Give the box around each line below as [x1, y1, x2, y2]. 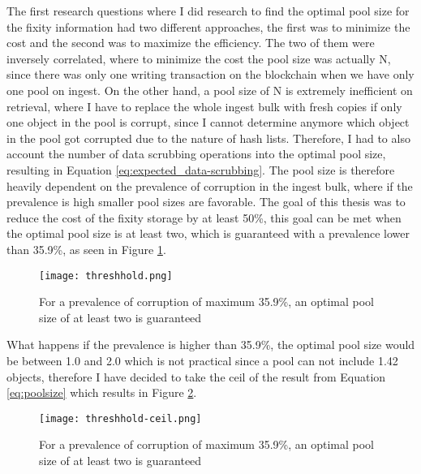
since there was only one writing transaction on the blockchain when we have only [6, 66, 415, 83]
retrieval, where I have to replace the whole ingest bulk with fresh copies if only [6, 97, 402, 114]
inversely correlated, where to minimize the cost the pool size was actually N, [6, 50, 391, 67]
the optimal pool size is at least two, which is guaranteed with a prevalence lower [6, 225, 410, 242]
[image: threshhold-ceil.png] [39, 412, 202, 424]
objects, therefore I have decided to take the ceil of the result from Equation [6, 368, 386, 385]
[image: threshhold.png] [39, 269, 173, 282]
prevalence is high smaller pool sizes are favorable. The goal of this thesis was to [6, 193, 406, 210]
